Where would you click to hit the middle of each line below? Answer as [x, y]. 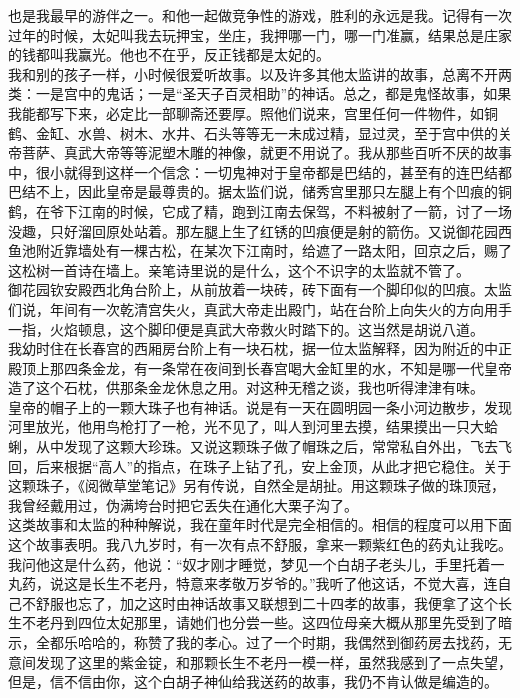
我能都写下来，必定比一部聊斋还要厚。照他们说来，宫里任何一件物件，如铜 [253, 112]
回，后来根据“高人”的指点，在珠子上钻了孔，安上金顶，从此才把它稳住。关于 [260, 465]
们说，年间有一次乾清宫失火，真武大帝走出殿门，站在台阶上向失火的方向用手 [260, 308]
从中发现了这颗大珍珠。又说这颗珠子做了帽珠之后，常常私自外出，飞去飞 [273, 446]
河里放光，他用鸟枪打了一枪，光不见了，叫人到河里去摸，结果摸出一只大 [246, 426]
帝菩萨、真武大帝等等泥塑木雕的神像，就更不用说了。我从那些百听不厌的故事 [260, 152]
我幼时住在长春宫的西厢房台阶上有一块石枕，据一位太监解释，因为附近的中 [253, 348]
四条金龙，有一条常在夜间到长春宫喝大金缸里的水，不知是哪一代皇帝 [287, 367]
